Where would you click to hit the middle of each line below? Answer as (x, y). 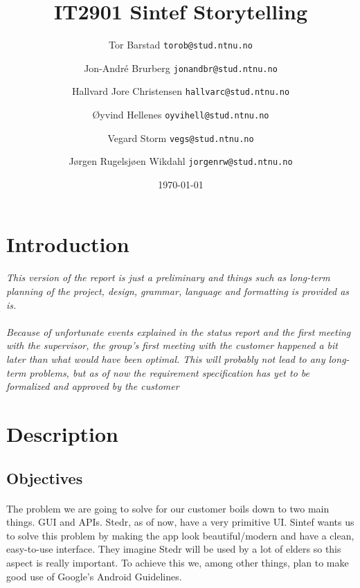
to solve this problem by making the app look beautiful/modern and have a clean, (180, 535)
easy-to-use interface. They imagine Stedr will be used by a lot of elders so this (174, 549)
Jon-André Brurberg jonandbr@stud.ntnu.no (181, 68)
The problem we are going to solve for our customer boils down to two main (168, 508)
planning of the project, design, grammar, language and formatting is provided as (178, 291)
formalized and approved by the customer (93, 386)
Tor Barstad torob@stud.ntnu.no (181, 45)
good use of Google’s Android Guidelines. (94, 576)
